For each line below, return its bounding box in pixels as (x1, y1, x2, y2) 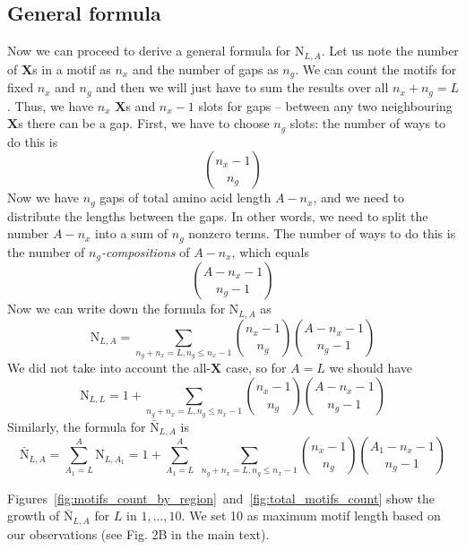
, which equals (231, 242, 310, 261)
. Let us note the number (321, 41, 459, 60)
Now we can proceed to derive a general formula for (7, 41, 291, 60)
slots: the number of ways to (289, 114, 446, 133)
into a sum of (95, 224, 168, 243)
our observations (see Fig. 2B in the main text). (7, 524, 270, 543)
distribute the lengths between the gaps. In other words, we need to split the (7, 206, 428, 225)
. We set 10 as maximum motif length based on (181, 506, 441, 525)
